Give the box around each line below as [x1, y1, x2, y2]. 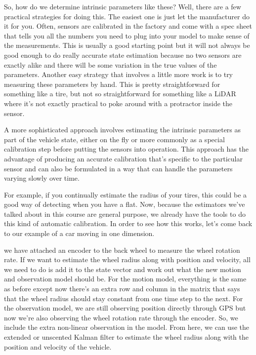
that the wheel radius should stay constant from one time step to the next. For [4, 293, 243, 303]
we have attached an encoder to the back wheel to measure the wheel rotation [4, 244, 240, 255]
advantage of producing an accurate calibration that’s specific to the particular [4, 153, 243, 163]
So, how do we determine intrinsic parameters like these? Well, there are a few [4, 1, 241, 11]
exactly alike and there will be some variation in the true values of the [4, 59, 217, 70]
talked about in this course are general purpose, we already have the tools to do [4, 208, 246, 219]
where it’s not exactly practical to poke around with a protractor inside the [4, 98, 233, 108]
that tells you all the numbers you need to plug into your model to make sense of [4, 30, 250, 40]
